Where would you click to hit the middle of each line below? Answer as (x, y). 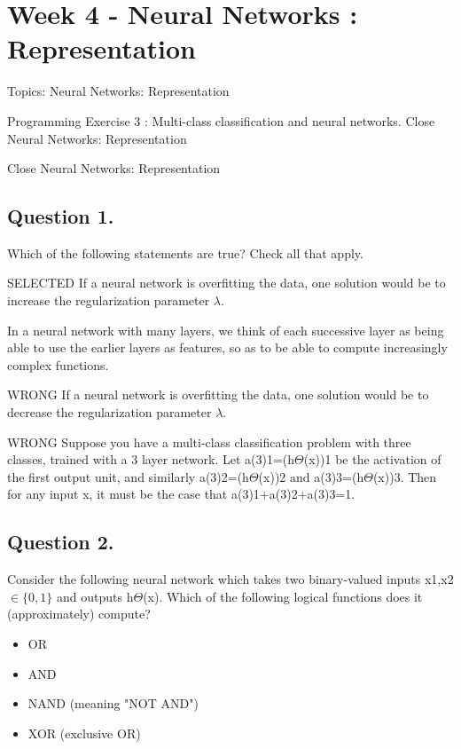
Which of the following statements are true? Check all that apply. (185, 252)
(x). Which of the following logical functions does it (283, 596)
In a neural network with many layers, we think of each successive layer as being (226, 330)
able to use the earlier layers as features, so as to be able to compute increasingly (227, 347)
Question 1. (61, 216)
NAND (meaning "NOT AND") (113, 703)
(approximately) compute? (79, 614)
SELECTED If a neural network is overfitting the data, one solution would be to (227, 283)
